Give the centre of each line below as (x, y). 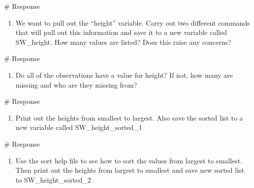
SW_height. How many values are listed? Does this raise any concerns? (123, 42)
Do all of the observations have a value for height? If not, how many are (124, 75)
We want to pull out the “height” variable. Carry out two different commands (133, 22)
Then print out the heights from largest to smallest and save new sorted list (130, 170)
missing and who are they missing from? (76, 84)
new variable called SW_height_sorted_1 (79, 127)
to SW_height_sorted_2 (53, 179)
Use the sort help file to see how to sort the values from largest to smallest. (129, 160)
